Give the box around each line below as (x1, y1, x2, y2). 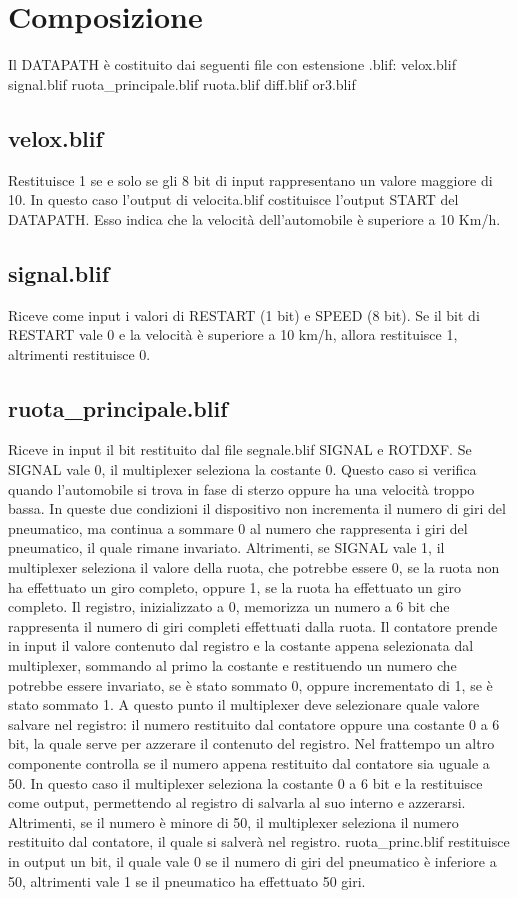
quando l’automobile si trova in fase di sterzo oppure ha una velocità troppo (8, 478, 475, 499)
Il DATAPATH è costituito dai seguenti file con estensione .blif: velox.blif (8, 54, 456, 75)
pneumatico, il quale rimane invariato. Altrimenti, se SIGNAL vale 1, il (8, 537, 445, 558)
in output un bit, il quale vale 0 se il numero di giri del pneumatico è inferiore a (8, 850, 497, 871)
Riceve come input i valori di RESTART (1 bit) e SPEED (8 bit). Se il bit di (8, 304, 480, 325)
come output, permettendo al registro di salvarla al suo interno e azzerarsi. (8, 792, 466, 813)
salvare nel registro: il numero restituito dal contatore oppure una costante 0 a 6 (8, 713, 500, 734)
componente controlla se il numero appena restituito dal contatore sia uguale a (8, 752, 490, 773)
